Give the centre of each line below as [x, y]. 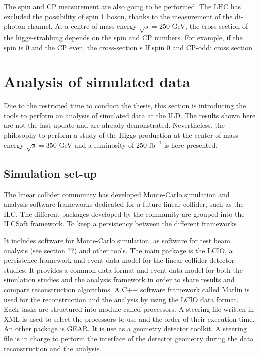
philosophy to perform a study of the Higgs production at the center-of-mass [121, 135]
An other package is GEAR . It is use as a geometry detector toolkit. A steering [125, 329]
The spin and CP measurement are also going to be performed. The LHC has [123, 6]
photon [15, 26]
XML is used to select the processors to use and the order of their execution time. [129, 319]
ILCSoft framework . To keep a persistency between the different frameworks [120, 224]
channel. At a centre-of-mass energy [82, 26]
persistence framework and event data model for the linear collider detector [119, 260]
